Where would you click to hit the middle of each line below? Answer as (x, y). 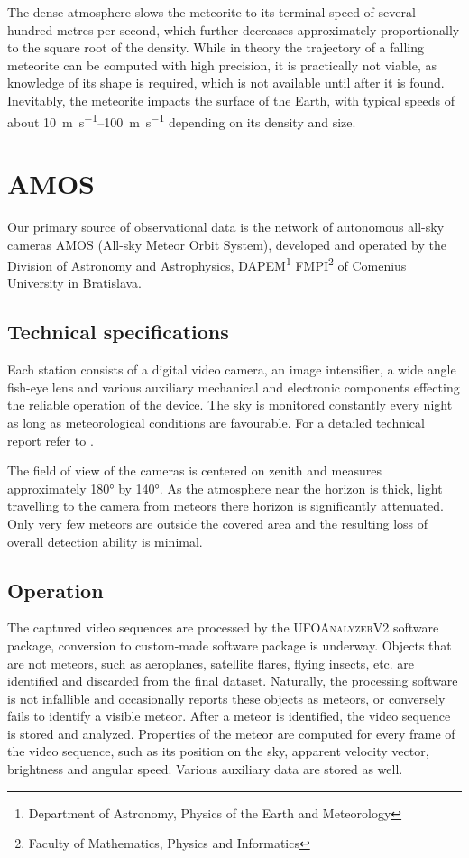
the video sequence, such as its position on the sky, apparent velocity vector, (218, 751)
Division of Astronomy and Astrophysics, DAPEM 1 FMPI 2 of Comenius (207, 264)
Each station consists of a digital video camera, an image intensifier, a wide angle (232, 369)
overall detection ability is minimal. (105, 541)
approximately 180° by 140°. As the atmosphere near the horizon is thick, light (225, 488)
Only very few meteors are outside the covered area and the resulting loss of (218, 523)
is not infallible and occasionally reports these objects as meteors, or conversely (226, 698)
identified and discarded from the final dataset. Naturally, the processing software (233, 681)
